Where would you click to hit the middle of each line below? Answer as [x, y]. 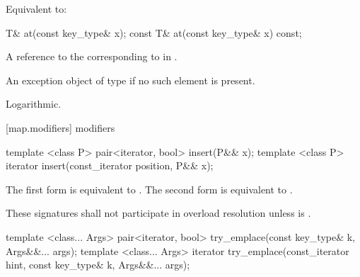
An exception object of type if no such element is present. [130, 80]
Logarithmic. [34, 104]
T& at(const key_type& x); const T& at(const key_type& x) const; [154, 32]
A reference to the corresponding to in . [92, 56]
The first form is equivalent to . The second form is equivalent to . [149, 189]
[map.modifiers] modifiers [60, 127]
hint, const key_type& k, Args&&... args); [98, 265]
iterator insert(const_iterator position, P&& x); [110, 165]
